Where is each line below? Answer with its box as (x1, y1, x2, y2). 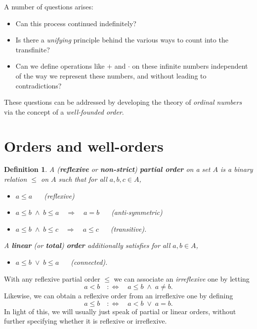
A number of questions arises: (4, 1, 93, 11)
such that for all (58, 174, 107, 184)
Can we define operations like (15, 61, 105, 71)
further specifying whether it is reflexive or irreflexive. (4, 316, 167, 326)
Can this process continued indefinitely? (15, 18, 136, 28)
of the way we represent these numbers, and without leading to (15, 70, 207, 81)
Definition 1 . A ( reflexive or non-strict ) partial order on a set (4, 164, 211, 174)
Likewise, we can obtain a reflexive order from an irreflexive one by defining (4, 290, 233, 301)
